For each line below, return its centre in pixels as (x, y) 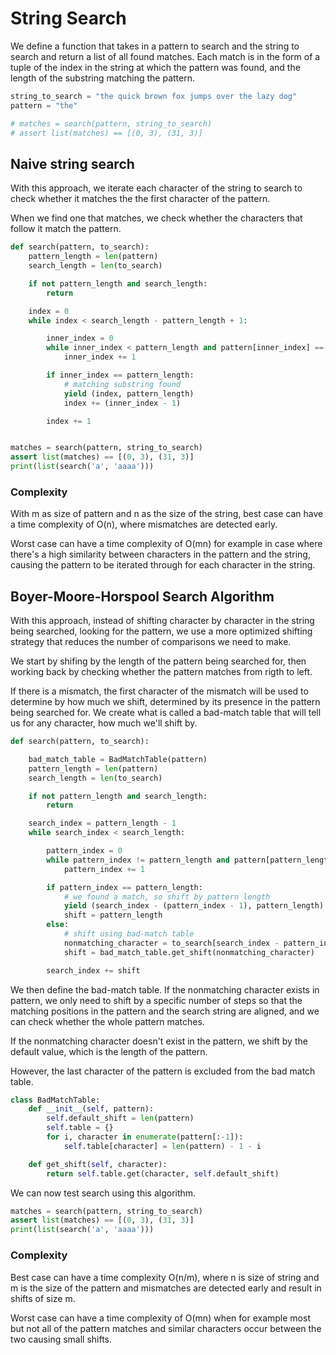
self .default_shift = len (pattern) (120, 1118)
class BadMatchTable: (55, 1100)
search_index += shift (93, 970)
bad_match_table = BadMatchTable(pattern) (118, 759)
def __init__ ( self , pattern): (91, 1109)
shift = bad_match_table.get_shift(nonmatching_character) (189, 952)
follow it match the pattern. (66, 229)
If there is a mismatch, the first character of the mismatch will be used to (159, 691)
